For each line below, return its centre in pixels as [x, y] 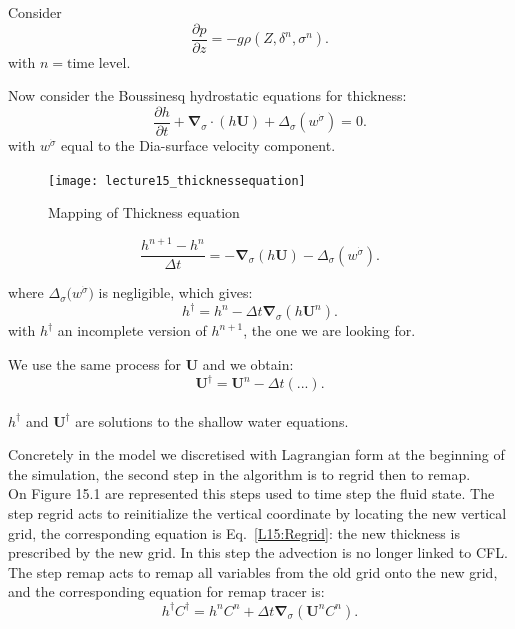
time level [96, 63]
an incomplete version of [132, 330]
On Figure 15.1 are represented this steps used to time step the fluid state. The [251, 493]
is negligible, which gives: [175, 292]
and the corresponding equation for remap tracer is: [166, 591]
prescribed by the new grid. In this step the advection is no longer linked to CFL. [258, 552]
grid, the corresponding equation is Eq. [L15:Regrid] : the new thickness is [234, 532]
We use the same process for [95, 364]
